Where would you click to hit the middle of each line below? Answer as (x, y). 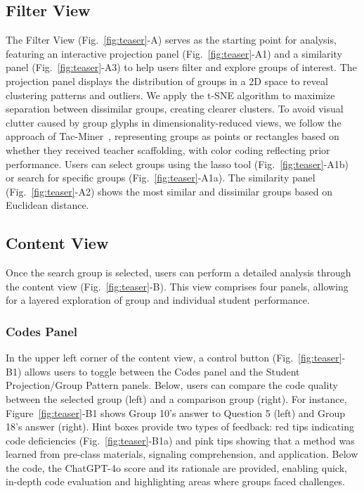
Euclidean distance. (47, 205)
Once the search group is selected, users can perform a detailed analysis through (178, 273)
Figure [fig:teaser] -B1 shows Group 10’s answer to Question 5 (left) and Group (176, 412)
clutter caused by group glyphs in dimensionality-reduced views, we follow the (174, 122)
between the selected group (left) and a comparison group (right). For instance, (176, 398)
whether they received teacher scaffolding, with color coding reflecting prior (168, 149)
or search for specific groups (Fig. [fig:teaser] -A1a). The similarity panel (161, 178)
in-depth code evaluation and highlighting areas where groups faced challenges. (175, 481)
